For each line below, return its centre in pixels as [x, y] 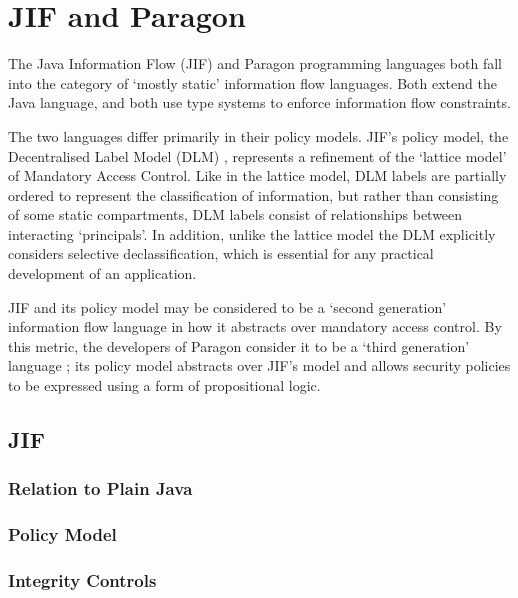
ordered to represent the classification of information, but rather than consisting [253, 194]
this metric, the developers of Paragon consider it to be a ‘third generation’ [239, 345]
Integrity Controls [82, 580]
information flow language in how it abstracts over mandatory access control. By [255, 326]
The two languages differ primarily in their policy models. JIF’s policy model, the [258, 135]
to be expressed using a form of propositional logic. [164, 385]
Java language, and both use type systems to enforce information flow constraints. [259, 102]
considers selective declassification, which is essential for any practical [221, 253]
